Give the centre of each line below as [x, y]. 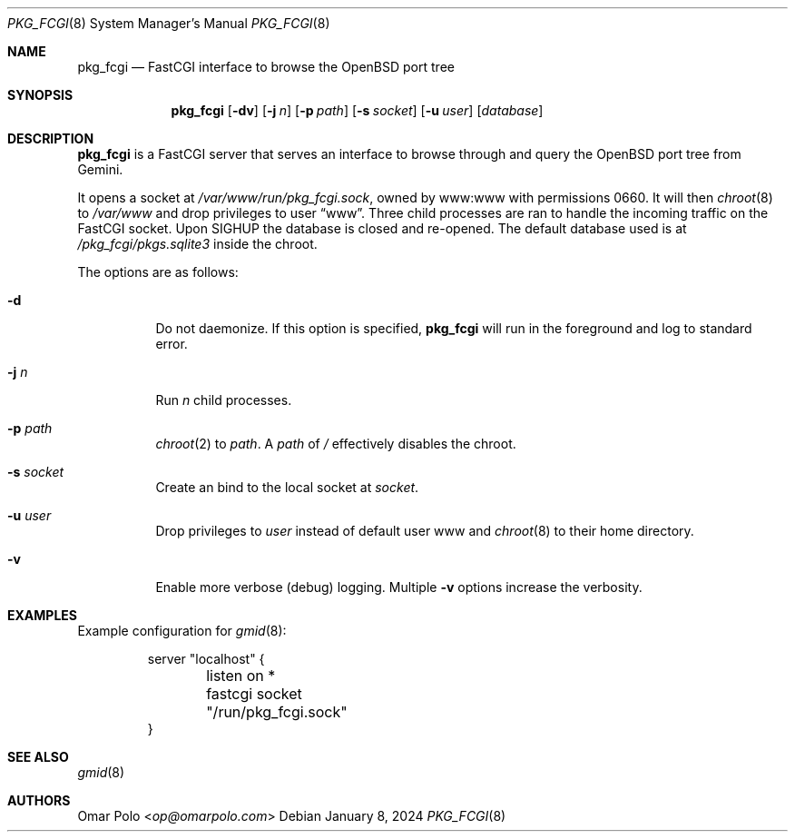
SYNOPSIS [40, 95]
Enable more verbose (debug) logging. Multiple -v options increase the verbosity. [399, 587]
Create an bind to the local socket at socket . [287, 487]
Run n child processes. [224, 400]
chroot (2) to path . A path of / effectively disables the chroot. [336, 444]
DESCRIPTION [51, 138]
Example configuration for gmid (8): [182, 631]
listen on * [241, 676]
